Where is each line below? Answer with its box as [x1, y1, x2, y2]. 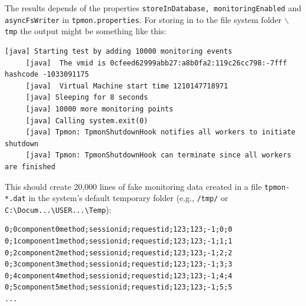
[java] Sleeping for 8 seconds [25, 93, 148, 102]
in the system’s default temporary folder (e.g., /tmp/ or [28, 192, 228, 204]
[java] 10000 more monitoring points [25, 104, 174, 113]
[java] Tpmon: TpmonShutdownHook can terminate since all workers [25, 151, 291, 160]
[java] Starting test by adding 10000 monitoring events [5, 47, 232, 55]
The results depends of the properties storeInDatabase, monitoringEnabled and [5, 2, 302, 14]
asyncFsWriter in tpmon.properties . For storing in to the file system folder [5, 13, 282, 25]
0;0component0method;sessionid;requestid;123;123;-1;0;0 [5, 225, 232, 234]
